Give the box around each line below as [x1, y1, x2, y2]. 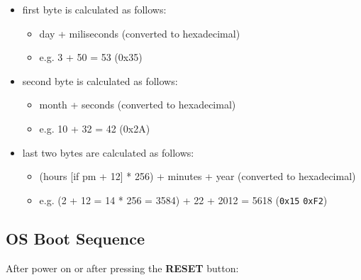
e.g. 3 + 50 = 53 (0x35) [39, 50, 143, 65]
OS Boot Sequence [6, 227, 145, 249]
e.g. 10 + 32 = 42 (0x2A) [39, 121, 150, 135]
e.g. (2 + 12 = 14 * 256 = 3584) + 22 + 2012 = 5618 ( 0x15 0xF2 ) [39, 192, 328, 207]
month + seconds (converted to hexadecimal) [39, 97, 236, 112]
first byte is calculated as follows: [22, 2, 167, 16]
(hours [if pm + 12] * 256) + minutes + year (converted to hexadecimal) [39, 169, 356, 184]
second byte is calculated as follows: [22, 73, 178, 88]
